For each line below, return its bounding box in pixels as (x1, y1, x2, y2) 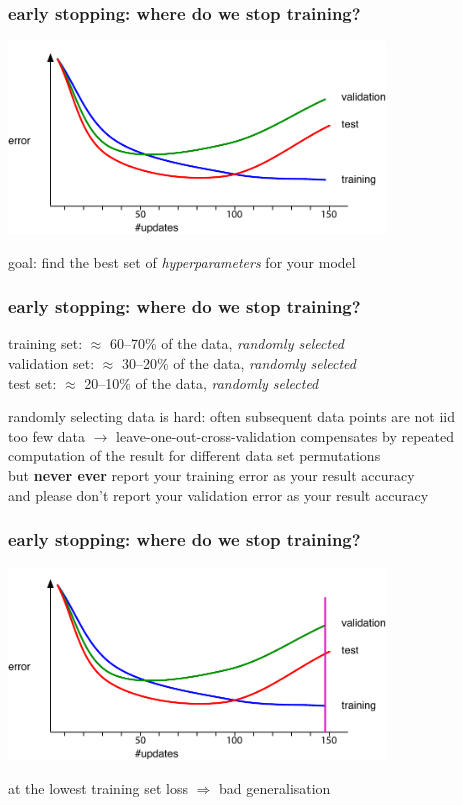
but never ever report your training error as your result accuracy (8, 464, 415, 485)
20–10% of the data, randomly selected (84, 372, 319, 393)
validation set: (8, 352, 95, 373)
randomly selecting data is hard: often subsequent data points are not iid (8, 406, 455, 427)
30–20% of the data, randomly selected (121, 352, 356, 373)
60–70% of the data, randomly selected (109, 333, 344, 354)
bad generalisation (219, 777, 331, 798)
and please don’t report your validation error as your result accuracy (8, 484, 429, 505)
